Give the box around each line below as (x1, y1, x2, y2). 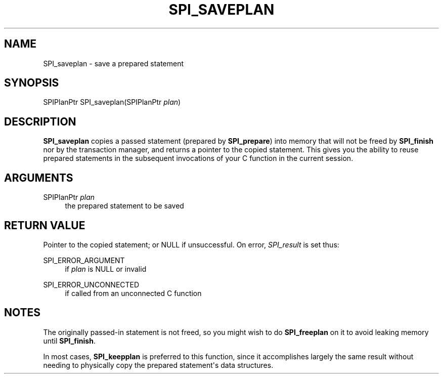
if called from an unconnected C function (65, 288, 202, 298)
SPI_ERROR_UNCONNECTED (43, 280, 140, 289)
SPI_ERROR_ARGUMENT (43, 256, 125, 265)
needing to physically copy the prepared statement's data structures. (43, 360, 274, 369)
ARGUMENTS (4, 171, 73, 184)
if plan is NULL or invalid (65, 264, 147, 273)
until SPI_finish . (43, 336, 96, 345)
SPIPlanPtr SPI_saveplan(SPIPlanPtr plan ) (43, 98, 181, 107)
